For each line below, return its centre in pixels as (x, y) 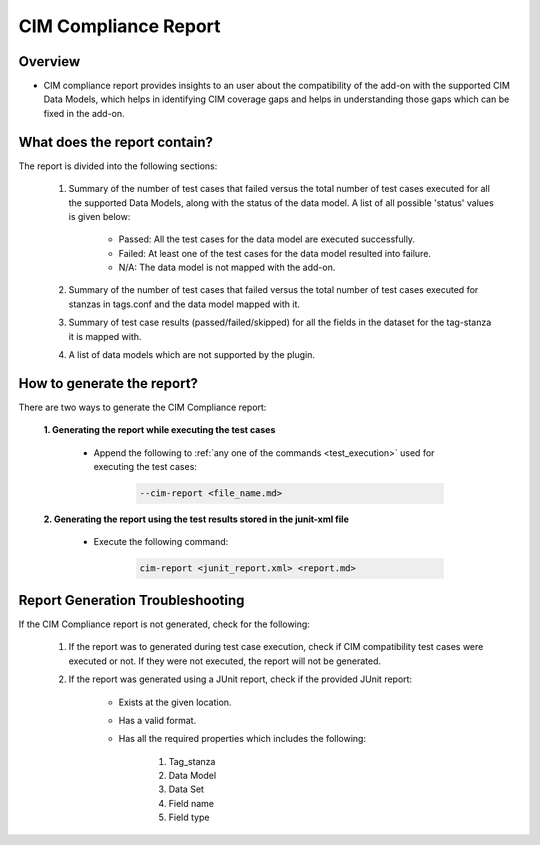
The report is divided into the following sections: (118, 166)
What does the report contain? (116, 141)
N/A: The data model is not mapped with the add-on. (227, 267)
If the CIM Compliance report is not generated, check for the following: (164, 624)
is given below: (99, 216)
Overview (49, 61)
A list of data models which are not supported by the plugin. (191, 355)
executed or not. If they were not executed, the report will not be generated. (225, 661)
